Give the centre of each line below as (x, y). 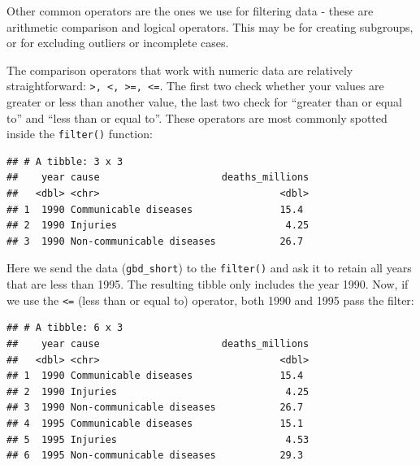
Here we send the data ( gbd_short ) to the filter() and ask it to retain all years (209, 268)
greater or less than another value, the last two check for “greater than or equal (205, 102)
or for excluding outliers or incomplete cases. (118, 43)
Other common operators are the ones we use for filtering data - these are (190, 11)
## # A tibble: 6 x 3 (65, 328)
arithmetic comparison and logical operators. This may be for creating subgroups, (210, 26)
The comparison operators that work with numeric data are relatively (180, 70)
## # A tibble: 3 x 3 (65, 161)
